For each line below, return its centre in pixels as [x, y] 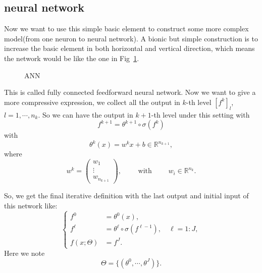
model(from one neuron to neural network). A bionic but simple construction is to [131, 38]
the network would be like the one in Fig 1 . [72, 58]
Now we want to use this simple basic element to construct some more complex [126, 29]
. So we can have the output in [86, 114]
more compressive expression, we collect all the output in [92, 102]
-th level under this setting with [200, 114]
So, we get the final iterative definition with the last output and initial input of [126, 196]
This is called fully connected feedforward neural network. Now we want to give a [130, 92]
